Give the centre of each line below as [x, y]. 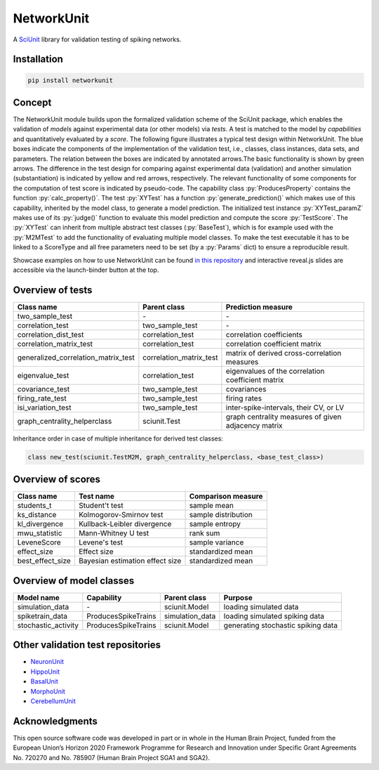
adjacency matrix [254, 425]
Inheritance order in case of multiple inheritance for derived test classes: [118, 438]
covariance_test [44, 389]
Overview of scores [57, 479]
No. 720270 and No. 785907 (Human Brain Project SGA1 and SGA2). [112, 757]
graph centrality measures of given [284, 417]
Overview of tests [53, 290]
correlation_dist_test [51, 334]
